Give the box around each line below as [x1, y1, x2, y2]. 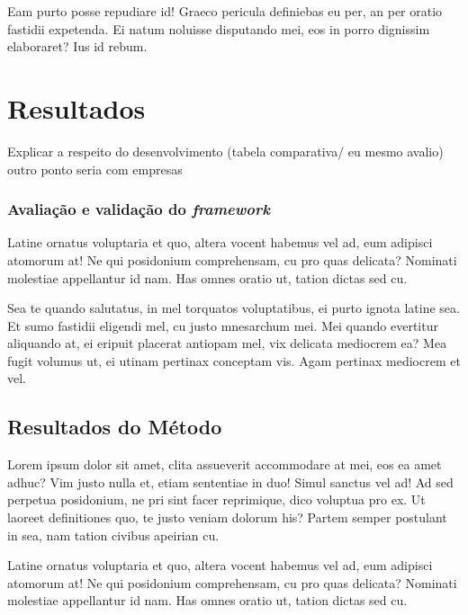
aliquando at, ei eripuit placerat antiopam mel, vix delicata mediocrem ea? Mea [7, 334, 447, 352]
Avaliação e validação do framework [7, 198, 270, 220]
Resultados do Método [7, 413, 222, 441]
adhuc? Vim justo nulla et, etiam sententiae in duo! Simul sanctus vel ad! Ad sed [7, 472, 454, 491]
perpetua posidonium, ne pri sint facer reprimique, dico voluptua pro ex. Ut [7, 490, 426, 509]
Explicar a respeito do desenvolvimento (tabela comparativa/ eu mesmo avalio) [7, 141, 444, 160]
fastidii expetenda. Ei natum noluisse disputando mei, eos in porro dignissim [7, 19, 430, 38]
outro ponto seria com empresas [7, 159, 183, 178]
